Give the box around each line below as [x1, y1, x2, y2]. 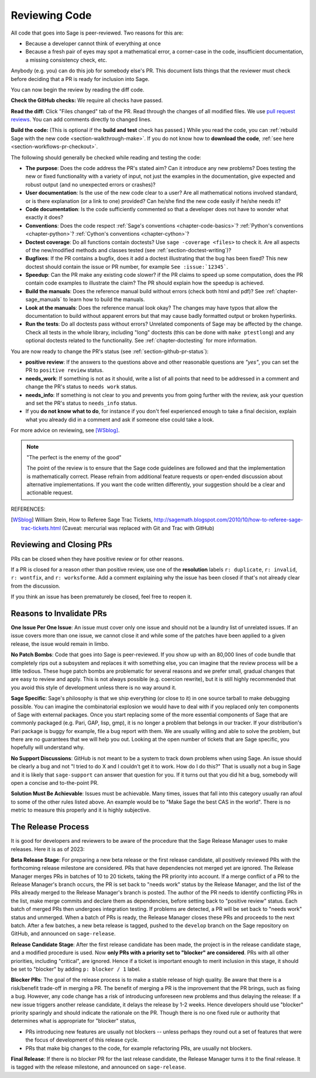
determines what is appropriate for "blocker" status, [11, 1018, 136, 1025]
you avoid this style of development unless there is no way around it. [11, 684, 177, 691]
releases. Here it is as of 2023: [11, 845, 85, 853]
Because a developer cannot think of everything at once [25, 40, 161, 47]
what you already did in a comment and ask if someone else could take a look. [25, 416, 215, 423]
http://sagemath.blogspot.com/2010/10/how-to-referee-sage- [154, 516, 304, 523]
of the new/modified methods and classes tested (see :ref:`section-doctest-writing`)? [25, 246, 231, 253]
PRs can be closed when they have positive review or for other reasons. [11, 555, 184, 562]
